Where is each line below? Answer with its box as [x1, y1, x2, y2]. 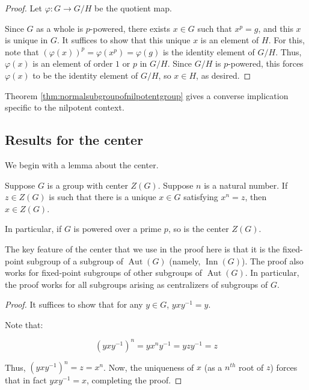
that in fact [5, 374, 47, 386]
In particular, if [5, 222, 62, 235]
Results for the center [5, 130, 144, 149]
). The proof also [242, 254, 304, 267]
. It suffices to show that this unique [57, 34, 191, 46]
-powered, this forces [228, 57, 304, 70]
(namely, [169, 254, 201, 267]
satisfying [183, 190, 218, 203]
